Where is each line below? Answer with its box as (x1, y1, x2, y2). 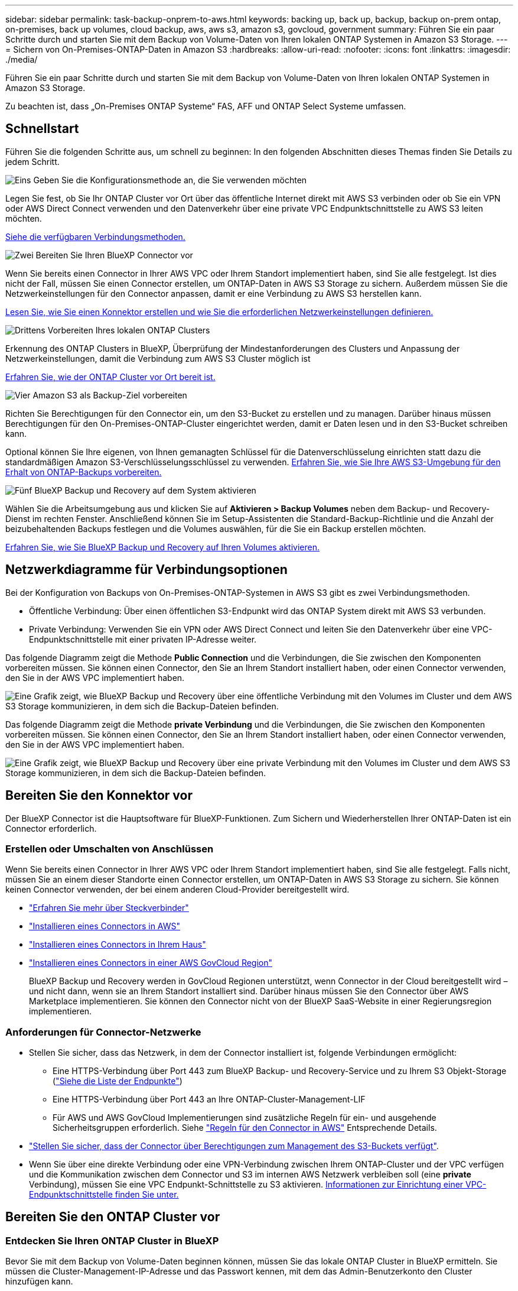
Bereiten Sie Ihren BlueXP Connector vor (35, 249, 193, 260)
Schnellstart (5, 121, 79, 137)
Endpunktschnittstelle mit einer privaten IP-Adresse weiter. (29, 634, 257, 644)
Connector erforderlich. (5, 823, 97, 833)
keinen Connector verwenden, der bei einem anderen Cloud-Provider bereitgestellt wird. (5, 884, 350, 895)
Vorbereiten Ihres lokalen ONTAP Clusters (47, 325, 210, 335)
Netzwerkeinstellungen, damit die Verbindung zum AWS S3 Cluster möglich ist (5, 353, 311, 364)
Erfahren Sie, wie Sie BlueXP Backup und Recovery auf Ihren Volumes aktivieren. (5, 541, 320, 552)
